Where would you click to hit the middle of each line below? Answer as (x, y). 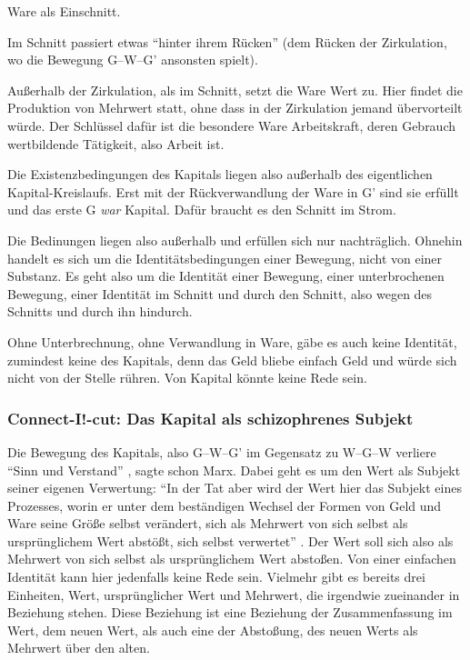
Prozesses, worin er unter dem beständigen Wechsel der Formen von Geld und (225, 505)
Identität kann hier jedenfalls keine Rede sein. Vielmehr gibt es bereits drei (216, 577)
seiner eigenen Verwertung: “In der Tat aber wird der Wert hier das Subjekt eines (235, 488)
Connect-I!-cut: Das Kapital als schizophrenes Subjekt (210, 418)
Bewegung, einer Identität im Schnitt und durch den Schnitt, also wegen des (220, 293)
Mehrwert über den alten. (79, 648)
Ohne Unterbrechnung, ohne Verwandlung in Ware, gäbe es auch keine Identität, (232, 341)
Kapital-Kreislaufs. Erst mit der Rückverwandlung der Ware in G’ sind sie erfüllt (233, 191)
